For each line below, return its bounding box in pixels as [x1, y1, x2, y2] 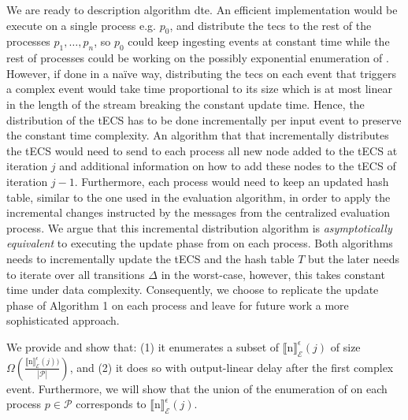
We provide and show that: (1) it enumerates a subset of [6, 338, 280, 355]
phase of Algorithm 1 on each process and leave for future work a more [6, 296, 349, 313]
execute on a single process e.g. [6, 17, 157, 33]
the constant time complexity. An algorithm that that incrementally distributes [6, 127, 389, 143]
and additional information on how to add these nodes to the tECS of [59, 158, 396, 174]
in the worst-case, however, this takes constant [161, 266, 385, 282]
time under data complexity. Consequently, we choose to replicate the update [6, 281, 379, 298]
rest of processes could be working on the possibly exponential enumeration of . [6, 50, 389, 66]
